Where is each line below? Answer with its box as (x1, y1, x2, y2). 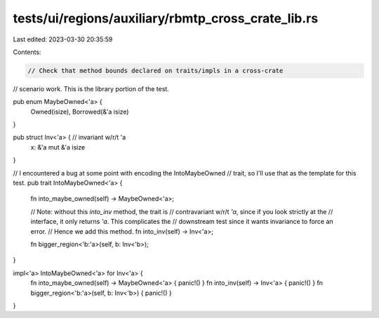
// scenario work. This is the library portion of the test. (13, 84, 170, 93)
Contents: (13, 48, 41, 56)
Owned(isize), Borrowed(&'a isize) (30, 107, 129, 116)
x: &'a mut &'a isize (30, 143, 86, 151)
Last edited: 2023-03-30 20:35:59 (13, 35, 113, 44)
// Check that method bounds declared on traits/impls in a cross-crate (27, 67, 284, 74)
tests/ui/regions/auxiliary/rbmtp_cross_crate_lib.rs (13, 11, 319, 26)
